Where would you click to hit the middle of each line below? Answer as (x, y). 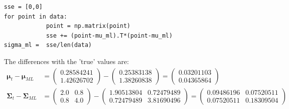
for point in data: (36, 16)
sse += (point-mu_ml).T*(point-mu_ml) (109, 35)
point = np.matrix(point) (88, 26)
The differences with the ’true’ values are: (66, 61)
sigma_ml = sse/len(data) (48, 45)
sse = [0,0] (23, 7)
